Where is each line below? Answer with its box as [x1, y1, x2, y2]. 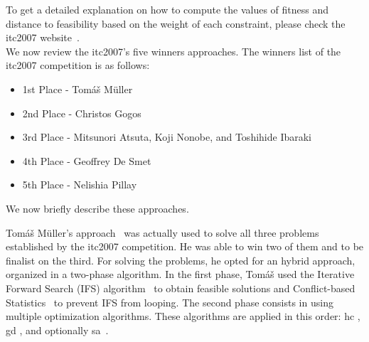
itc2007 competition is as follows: [6, 58, 150, 73]
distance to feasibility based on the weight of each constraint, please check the [6, 16, 346, 31]
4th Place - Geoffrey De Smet [22, 153, 151, 168]
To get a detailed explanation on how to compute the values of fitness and [6, 2, 329, 16]
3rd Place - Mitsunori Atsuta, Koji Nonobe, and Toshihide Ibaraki [22, 129, 312, 144]
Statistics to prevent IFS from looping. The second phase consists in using [6, 294, 333, 309]
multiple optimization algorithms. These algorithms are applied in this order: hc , [6, 309, 360, 324]
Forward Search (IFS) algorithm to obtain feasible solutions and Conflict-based [6, 280, 355, 295]
